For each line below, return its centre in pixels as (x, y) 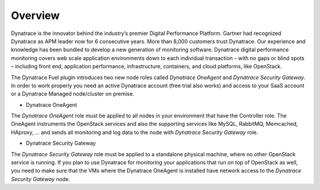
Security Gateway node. (41, 179)
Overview (35, 15)
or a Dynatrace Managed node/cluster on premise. (73, 94)
